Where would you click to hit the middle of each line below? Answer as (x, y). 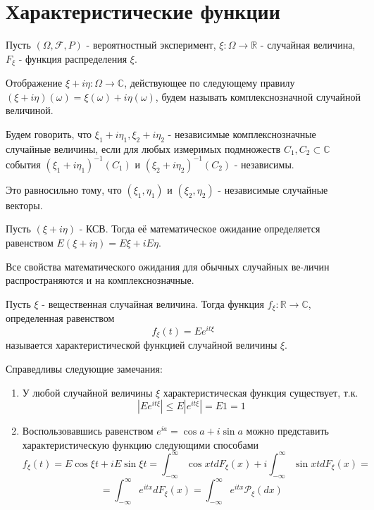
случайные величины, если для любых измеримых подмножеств (143, 148)
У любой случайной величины (87, 392)
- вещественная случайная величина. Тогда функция (153, 303)
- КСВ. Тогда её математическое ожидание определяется (200, 229)
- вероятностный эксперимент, (151, 45)
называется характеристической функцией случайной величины (142, 345)
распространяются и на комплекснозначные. (100, 280)
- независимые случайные (273, 189)
